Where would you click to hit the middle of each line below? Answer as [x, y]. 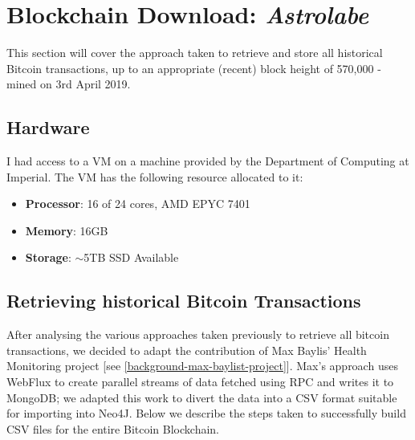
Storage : [48, 257]
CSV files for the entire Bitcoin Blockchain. [113, 428]
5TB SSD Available [131, 257]
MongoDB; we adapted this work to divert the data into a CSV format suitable [202, 397]
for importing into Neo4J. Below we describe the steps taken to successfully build [206, 413]
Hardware [48, 127]
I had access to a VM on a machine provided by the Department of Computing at [208, 161]
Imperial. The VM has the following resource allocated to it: [155, 176]
